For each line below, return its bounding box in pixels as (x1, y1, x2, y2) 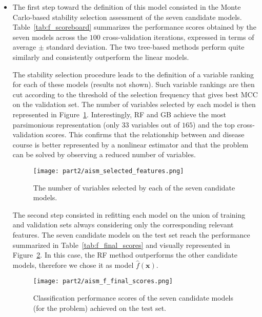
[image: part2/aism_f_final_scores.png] (33, 278, 173, 285)
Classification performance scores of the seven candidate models (33, 292, 234, 303)
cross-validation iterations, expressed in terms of (103, 31, 254, 42)
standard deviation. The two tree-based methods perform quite (46, 41, 245, 52)
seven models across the (12, 31, 88, 42)
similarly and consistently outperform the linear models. (12, 51, 189, 62)
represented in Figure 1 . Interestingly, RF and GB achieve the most (12, 109, 227, 119)
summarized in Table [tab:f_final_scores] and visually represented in (12, 239, 230, 250)
